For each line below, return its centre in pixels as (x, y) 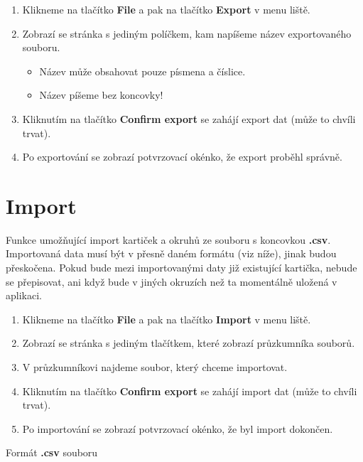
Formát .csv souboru (52, 452)
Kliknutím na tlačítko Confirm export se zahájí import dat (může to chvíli (190, 391)
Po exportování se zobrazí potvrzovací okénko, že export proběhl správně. (182, 157)
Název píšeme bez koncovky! (101, 95)
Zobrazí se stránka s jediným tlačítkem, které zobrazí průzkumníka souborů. (189, 343)
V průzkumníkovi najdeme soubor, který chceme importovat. (155, 367)
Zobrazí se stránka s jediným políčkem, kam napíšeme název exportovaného (187, 33)
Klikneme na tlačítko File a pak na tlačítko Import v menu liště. (167, 319)
